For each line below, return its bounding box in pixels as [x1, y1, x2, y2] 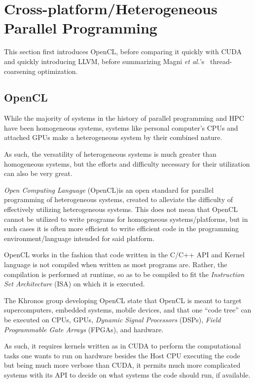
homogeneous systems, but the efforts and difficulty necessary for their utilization [4, 158, 250, 169]
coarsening [4, 66, 36, 76]
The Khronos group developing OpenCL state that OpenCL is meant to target [4, 295, 242, 305]
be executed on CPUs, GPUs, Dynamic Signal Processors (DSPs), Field [4, 314, 221, 324]
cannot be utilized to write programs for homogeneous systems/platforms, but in [4, 213, 248, 224]
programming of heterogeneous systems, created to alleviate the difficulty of [4, 194, 233, 205]
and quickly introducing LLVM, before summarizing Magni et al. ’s [4, 56, 205, 66]
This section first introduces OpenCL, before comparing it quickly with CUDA [4, 46, 242, 57]
